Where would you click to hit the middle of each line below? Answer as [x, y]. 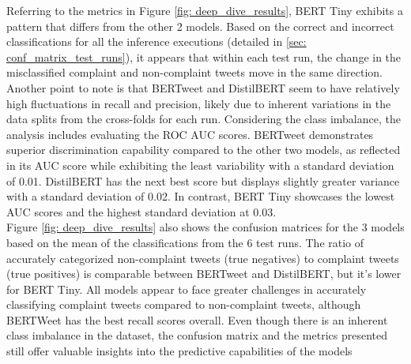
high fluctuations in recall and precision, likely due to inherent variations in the [199, 103]
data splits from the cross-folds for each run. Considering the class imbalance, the [204, 119]
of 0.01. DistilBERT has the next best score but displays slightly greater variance [203, 180]
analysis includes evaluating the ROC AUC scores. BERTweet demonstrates [190, 134]
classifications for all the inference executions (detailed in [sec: [156, 41]
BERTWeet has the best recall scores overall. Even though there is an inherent [197, 319]
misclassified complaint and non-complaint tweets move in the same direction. [194, 72]
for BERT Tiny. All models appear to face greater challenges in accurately [187, 289]
